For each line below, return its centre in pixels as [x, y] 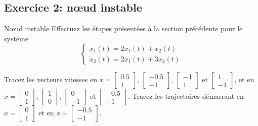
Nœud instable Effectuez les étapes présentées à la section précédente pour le [123, 28]
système [16, 38]
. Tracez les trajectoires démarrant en [186, 96]
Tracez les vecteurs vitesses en [51, 79]
